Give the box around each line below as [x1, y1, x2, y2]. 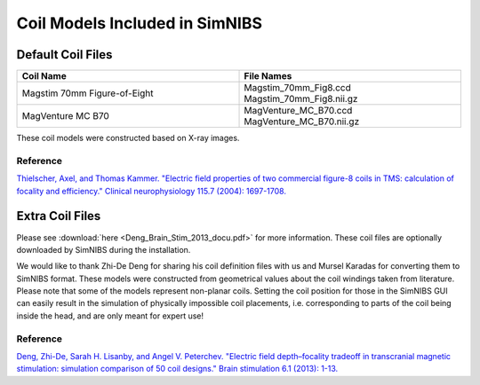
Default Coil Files [16, 47, 113, 62]
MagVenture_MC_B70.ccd [244, 105, 353, 117]
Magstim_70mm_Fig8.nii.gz [244, 93, 358, 106]
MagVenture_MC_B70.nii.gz [244, 115, 360, 128]
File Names [244, 70, 292, 82]
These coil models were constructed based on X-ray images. [16, 133, 240, 144]
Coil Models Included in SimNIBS [16, 13, 262, 33]
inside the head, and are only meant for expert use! [16, 310, 204, 321]
